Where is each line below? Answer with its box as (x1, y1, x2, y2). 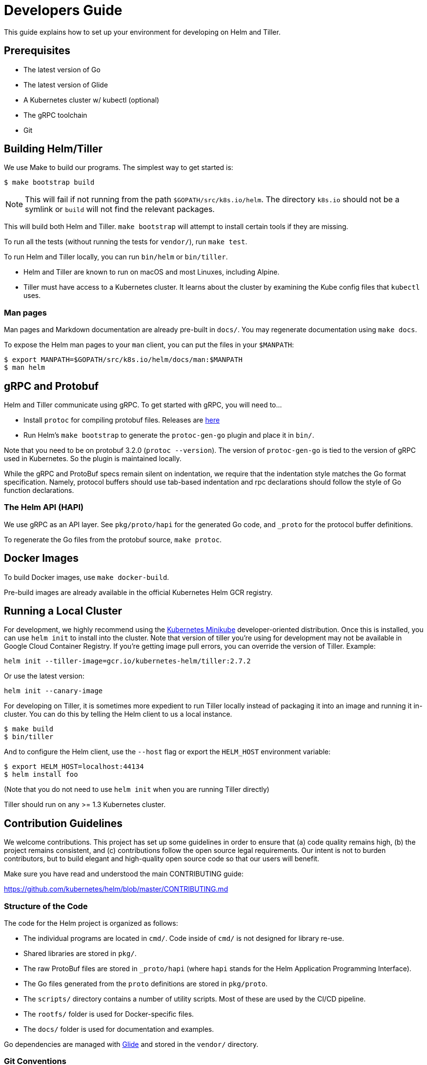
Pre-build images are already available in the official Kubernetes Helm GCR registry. (4, 588, 273, 596)
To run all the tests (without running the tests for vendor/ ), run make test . (4, 237, 247, 246)
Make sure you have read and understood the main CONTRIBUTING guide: (4, 870, 244, 878)
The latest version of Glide (23, 80, 108, 89)
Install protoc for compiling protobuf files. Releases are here (23, 416, 220, 425)
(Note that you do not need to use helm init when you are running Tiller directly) (4, 785, 269, 794)
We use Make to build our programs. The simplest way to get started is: (4, 163, 233, 172)
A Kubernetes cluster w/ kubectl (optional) (23, 95, 160, 104)
